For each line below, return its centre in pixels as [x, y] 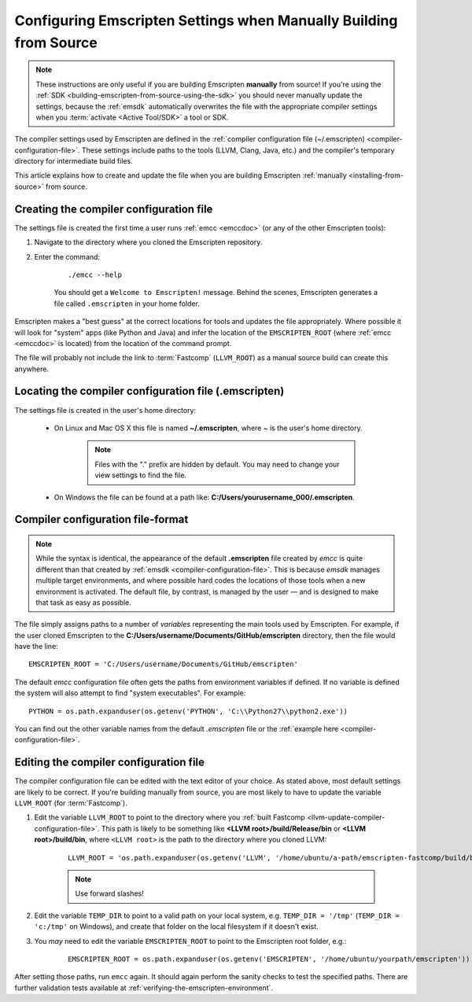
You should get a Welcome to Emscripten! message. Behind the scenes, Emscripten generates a [216, 293]
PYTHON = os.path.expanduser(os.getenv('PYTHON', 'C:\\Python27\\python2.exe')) [188, 711]
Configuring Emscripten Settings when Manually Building [206, 20]
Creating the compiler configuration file [114, 209]
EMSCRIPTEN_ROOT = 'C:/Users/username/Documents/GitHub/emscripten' [163, 664]
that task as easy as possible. [83, 602]
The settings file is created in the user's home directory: [105, 410]
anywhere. [31, 369]
